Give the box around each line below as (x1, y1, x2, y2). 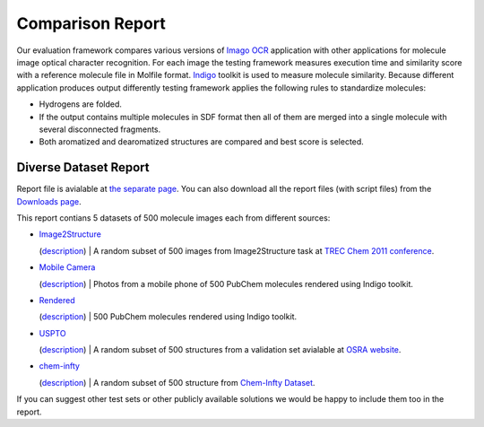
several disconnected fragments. (39, 124, 161, 135)
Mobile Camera (39, 262, 96, 273)
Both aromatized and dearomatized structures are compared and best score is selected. (39, 136, 365, 147)
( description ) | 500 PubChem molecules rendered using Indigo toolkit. (39, 311, 298, 322)
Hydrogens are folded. (39, 99, 123, 109)
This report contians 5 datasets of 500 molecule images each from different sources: (16, 212, 331, 223)
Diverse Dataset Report (16, 160, 150, 175)
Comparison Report (16, 13, 166, 33)
